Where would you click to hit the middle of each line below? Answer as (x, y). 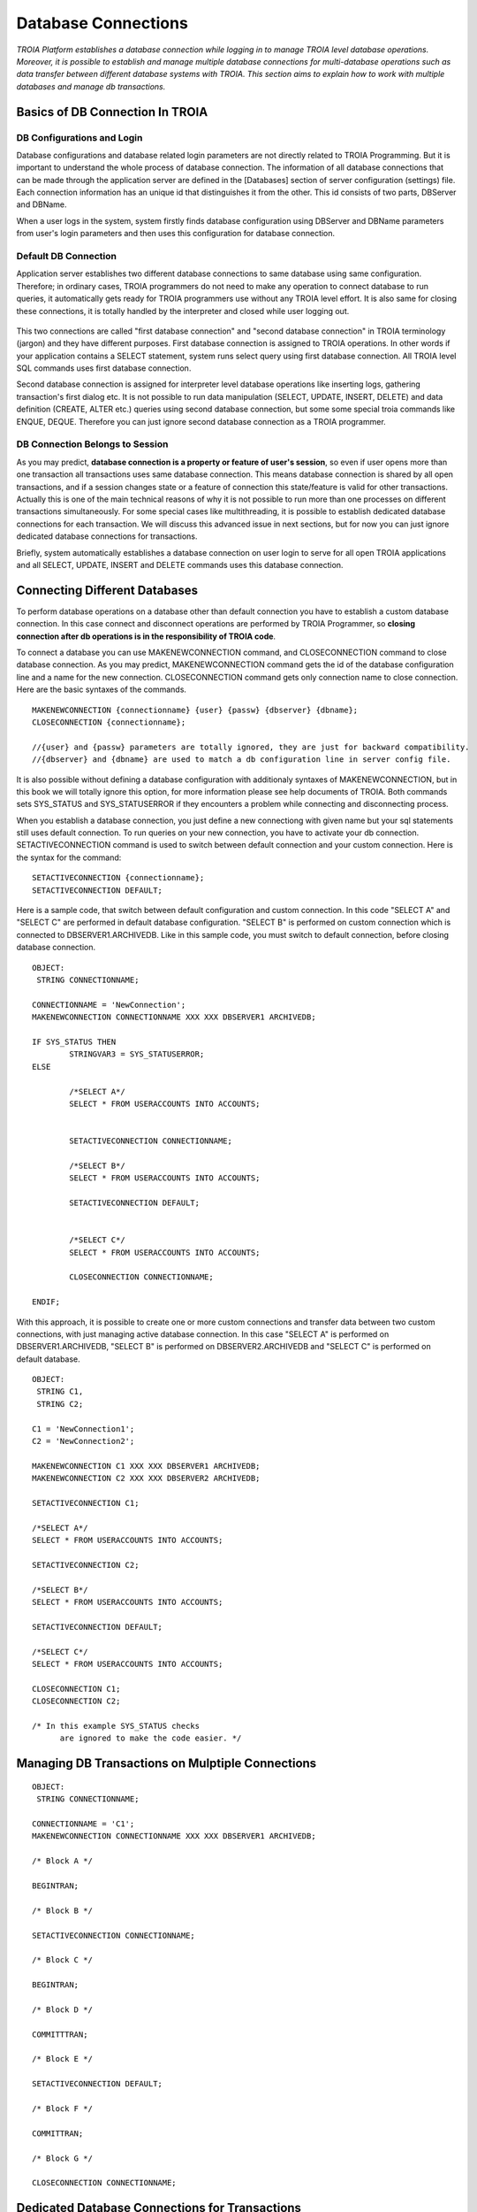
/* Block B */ (62, 1910)
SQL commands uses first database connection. (104, 368)
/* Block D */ (62, 2009)
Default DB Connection (66, 256)
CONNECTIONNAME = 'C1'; (83, 1824)
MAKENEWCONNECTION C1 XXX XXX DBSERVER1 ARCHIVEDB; (146, 1466)
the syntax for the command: (69, 857)
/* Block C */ (62, 1960)
